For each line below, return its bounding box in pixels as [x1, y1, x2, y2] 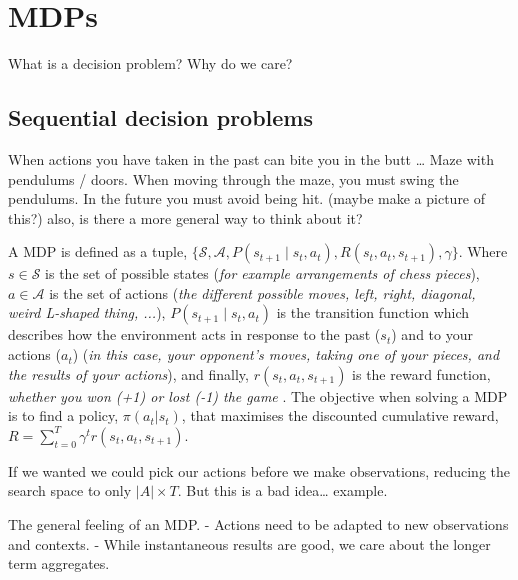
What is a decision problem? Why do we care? [8, 53, 293, 74]
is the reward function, [352, 363, 491, 384]
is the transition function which [276, 302, 470, 323]
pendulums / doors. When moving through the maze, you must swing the [8, 168, 459, 189]
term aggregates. [8, 553, 110, 574]
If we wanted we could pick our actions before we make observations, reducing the [8, 460, 510, 481]
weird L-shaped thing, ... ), [8, 302, 166, 323]
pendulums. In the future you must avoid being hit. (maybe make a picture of [8, 188, 486, 209]
